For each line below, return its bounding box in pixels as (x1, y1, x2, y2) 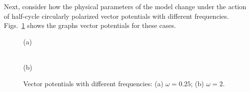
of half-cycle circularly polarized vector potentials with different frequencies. (4, 11, 229, 21)
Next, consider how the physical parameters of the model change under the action (4, 1, 247, 11)
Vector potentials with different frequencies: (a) (23, 78, 163, 88)
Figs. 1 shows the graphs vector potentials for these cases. (4, 20, 176, 30)
